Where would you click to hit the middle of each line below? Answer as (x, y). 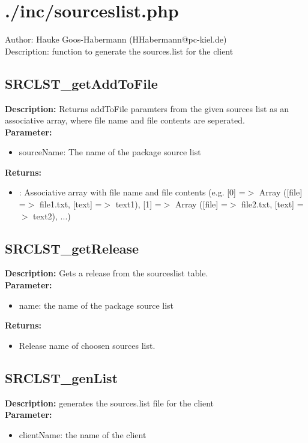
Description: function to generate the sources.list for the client (119, 51)
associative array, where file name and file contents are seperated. (125, 120)
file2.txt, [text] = (273, 204)
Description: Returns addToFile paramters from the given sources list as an (147, 108)
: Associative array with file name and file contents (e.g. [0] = (132, 192)
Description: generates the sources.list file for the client (109, 403)
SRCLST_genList (62, 377)
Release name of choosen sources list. (87, 345)
